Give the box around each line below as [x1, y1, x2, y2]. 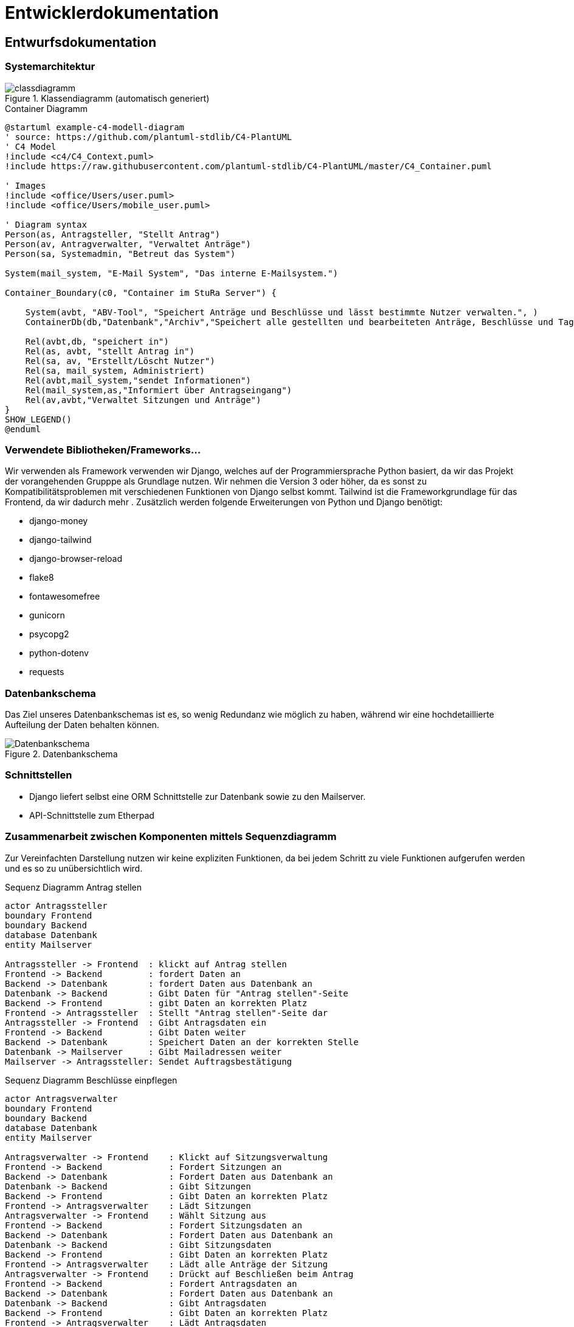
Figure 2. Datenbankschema [5, 749, 118, 760]
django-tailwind [29, 534, 92, 545]
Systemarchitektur [5, 60, 95, 73]
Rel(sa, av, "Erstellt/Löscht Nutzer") [25, 355, 215, 366]
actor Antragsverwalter [5, 1093, 118, 1104]
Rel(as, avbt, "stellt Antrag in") [25, 346, 195, 356]
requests [29, 667, 64, 678]
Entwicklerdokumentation [5, 2, 219, 23]
